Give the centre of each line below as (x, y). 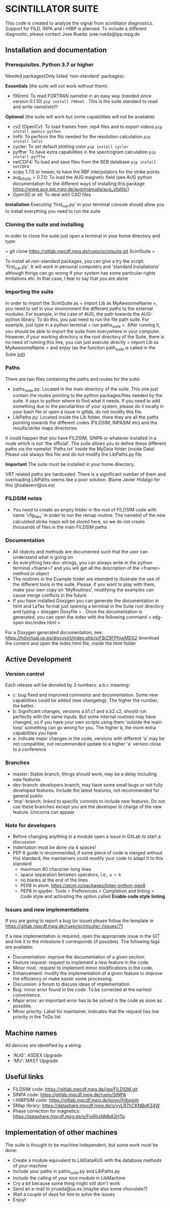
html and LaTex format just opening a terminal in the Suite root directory (88, 606)
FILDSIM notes (24, 499)
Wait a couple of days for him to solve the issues (64, 1194)
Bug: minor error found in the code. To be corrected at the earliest (82, 990)
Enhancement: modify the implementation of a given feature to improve (88, 973)
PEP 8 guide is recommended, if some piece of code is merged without (87, 853)
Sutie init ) (15, 355)
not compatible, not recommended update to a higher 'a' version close (87, 744)
